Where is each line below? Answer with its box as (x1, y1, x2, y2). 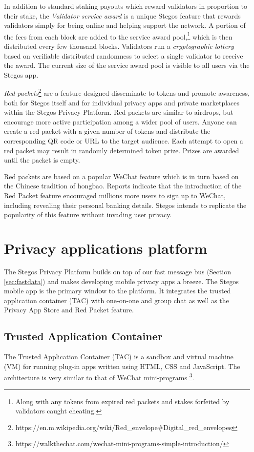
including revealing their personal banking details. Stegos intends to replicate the (4, 200, 247, 210)
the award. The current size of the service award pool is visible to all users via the (4, 60, 250, 70)
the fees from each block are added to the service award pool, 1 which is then (4, 30, 233, 41)
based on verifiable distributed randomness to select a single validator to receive (4, 50, 243, 61)
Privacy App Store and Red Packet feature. (4, 305, 134, 315)
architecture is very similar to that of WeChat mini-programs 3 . (4, 371, 194, 382)
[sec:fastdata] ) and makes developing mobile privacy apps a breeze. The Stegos (4, 276, 239, 286)
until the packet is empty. (4, 155, 81, 165)
